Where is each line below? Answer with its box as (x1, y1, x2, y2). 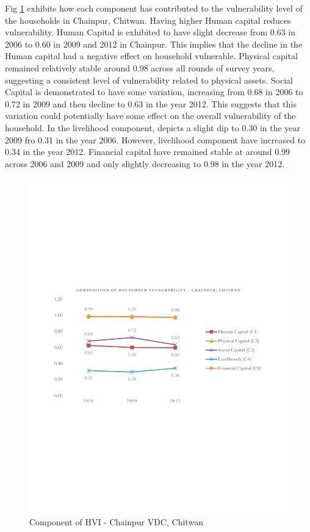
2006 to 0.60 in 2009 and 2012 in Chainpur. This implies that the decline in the (5, 37, 303, 50)
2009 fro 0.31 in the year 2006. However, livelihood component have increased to (5, 133, 306, 146)
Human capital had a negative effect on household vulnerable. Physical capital (5, 49, 298, 62)
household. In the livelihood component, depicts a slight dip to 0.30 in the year (5, 121, 301, 134)
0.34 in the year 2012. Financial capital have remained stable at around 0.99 (5, 145, 290, 158)
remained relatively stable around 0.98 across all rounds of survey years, (5, 61, 275, 74)
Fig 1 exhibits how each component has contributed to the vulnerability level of (5, 2, 303, 14)
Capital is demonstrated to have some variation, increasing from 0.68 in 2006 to (5, 85, 303, 98)
